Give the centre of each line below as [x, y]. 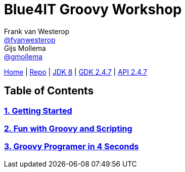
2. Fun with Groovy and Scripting [68, 128]
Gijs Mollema [25, 48]
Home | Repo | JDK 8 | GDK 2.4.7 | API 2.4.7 [76, 72]
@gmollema [23, 56]
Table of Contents [49, 91]
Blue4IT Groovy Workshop [93, 9]
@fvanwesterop [30, 40]
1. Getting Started [38, 110]
